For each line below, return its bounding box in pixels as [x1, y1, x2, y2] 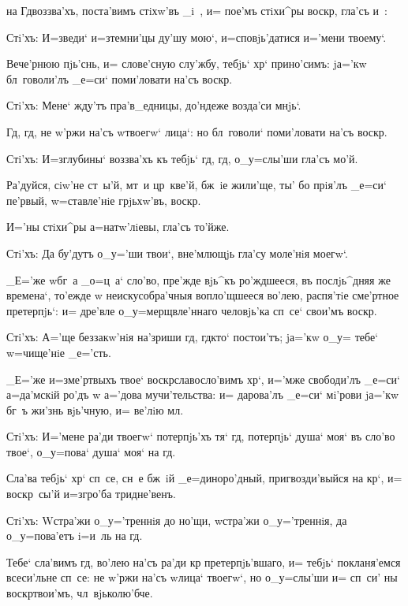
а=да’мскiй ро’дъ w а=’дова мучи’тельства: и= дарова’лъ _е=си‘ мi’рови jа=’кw [6, 386, 399, 403]
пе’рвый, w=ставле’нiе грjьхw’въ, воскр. [6, 191, 201, 208]
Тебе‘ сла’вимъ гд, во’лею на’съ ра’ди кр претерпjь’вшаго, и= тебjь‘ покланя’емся [6, 553, 401, 570]
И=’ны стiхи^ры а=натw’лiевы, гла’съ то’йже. [6, 218, 230, 235]
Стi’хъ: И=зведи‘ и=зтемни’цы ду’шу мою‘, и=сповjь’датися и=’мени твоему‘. [6, 28, 387, 45]
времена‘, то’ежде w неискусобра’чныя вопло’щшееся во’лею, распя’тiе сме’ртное [6, 287, 399, 303]
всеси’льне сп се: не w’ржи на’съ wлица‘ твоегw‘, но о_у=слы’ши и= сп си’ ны [6, 569, 398, 586]
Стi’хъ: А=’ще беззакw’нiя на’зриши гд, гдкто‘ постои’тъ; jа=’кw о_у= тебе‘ [6, 329, 379, 345]
